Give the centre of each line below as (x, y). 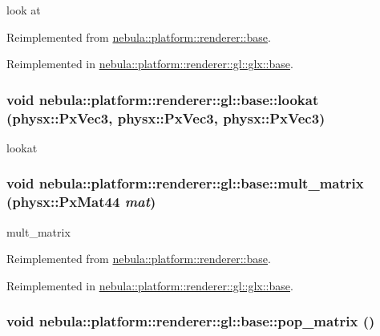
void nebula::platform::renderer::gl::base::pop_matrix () (191, 321)
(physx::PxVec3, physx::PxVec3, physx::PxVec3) (166, 117)
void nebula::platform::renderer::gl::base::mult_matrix (185, 183)
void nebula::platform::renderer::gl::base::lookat (163, 99)
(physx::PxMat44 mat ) (81, 202)
